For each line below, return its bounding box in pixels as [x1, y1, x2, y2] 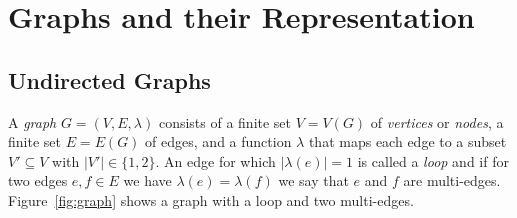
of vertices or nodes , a [370, 111, 504, 132]
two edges [8, 170, 68, 191]
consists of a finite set [158, 111, 292, 132]
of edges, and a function [145, 131, 292, 152]
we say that [278, 170, 349, 191]
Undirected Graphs [8, 64, 211, 95]
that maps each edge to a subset [308, 131, 507, 152]
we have [123, 170, 172, 191]
